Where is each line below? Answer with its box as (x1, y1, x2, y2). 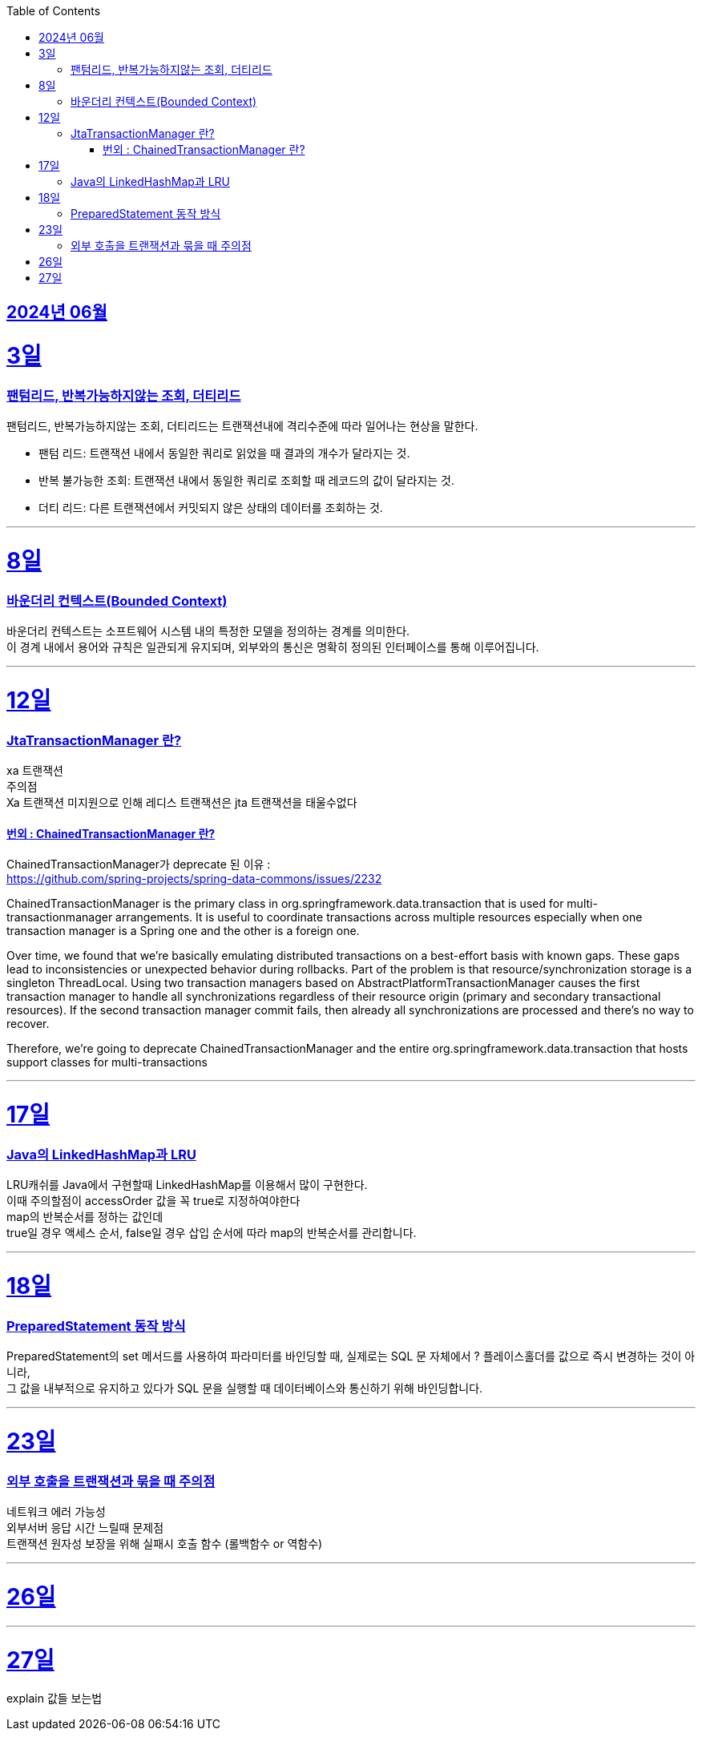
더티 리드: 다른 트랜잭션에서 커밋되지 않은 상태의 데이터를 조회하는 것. (38, 501, 383, 515)
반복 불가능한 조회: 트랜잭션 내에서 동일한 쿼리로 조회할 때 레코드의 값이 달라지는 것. (38, 474, 454, 488)
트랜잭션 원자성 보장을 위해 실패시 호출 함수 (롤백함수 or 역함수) (6, 1536, 323, 1550)
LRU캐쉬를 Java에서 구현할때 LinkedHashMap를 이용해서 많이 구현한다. (6, 1178, 368, 1192)
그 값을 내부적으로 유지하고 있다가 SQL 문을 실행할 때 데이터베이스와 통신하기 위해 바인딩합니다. (6, 1381, 483, 1396)
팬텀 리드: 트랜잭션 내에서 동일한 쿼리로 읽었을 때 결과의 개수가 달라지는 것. (38, 446, 410, 461)
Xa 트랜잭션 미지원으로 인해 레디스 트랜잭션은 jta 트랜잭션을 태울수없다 (6, 796, 357, 810)
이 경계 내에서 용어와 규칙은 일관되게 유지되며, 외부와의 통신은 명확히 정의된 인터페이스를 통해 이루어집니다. (6, 640, 539, 655)
